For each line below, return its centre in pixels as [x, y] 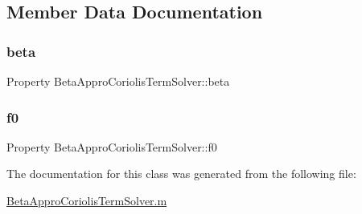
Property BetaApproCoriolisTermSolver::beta [118, 81]
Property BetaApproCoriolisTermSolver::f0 [112, 146]
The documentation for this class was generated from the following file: [181, 174]
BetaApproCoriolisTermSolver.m [87, 200]
